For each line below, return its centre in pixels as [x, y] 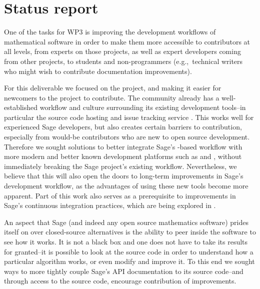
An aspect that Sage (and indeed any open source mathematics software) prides [126, 222]
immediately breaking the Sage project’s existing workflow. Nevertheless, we [120, 166]
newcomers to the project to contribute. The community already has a [112, 97]
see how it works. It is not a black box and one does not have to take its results [126, 241]
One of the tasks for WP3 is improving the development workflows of [110, 32]
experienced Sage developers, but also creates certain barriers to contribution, [123, 127]
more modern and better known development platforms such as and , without [123, 156]
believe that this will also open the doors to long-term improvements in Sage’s [124, 176]
